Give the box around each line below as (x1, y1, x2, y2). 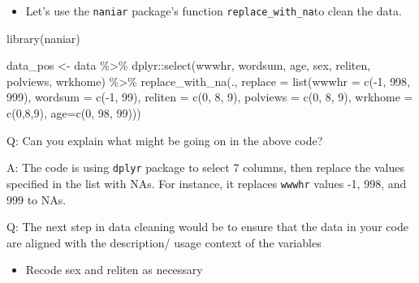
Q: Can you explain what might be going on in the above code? (6, 131, 323, 148)
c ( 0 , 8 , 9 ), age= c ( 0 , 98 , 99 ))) (6, 105, 141, 122)
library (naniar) (6, 29, 80, 46)
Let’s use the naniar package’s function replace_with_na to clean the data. (25, 2, 402, 19)
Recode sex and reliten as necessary (25, 261, 203, 278)
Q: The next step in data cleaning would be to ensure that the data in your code (6, 218, 408, 235)
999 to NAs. (6, 191, 67, 208)
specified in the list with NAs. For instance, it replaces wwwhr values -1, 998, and (6, 174, 407, 191)
